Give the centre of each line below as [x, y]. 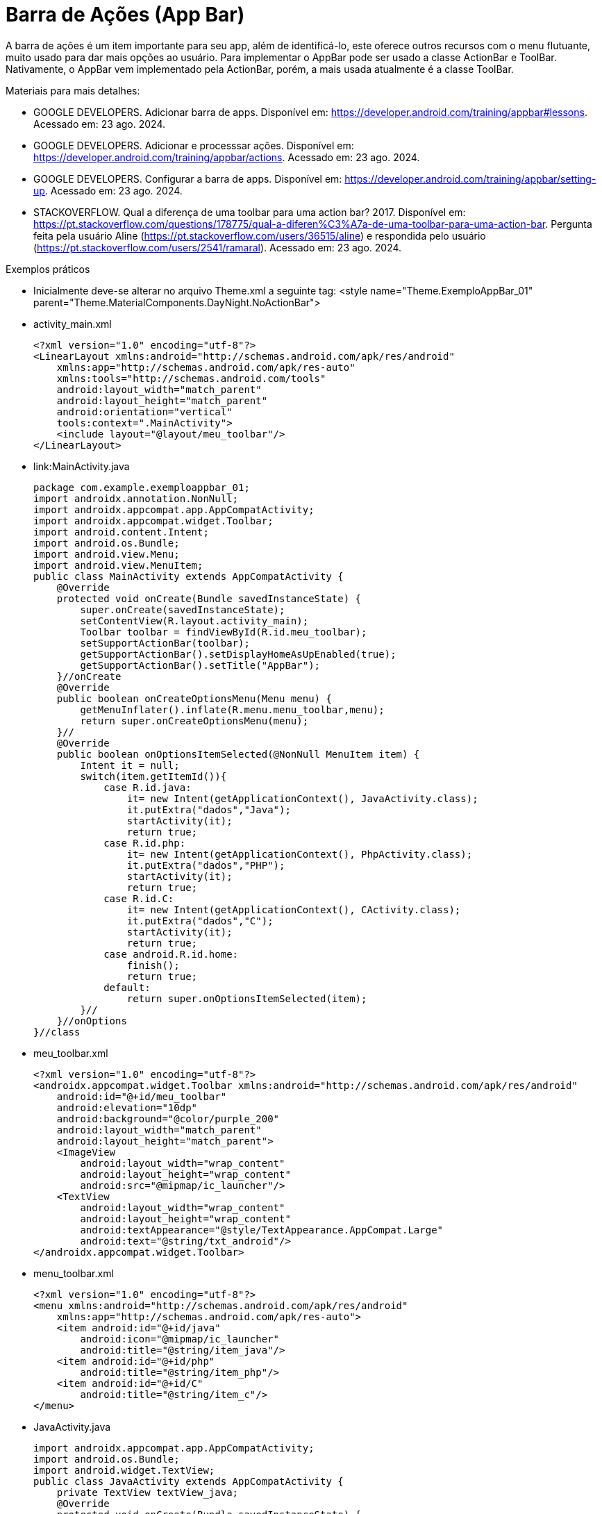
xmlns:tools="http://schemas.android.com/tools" [191, 378]
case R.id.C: [139, 898]
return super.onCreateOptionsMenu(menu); [194, 721]
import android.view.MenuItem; [118, 565]
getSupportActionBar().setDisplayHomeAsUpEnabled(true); [238, 654]
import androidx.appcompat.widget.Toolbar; [153, 521]
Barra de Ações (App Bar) [125, 15]
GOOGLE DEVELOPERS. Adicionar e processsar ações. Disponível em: [194, 145]
